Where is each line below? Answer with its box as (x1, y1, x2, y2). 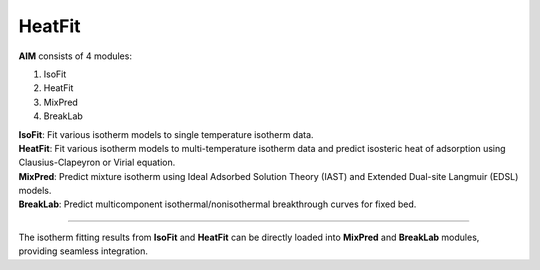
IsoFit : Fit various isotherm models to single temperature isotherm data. (18, 128, 314, 140)
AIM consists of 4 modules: (18, 50, 132, 62)
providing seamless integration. (18, 245, 149, 257)
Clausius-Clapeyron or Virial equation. (18, 156, 176, 169)
